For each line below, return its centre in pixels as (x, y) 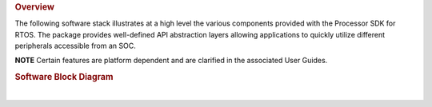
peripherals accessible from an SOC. (75, 46)
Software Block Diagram (64, 77)
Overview (35, 7)
